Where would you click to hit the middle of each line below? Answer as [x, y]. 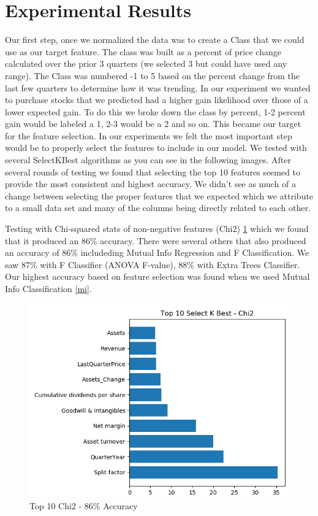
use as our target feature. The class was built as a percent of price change [143, 51]
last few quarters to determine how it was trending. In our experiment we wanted [158, 87]
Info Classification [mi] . [48, 288]
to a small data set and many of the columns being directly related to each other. [158, 208]
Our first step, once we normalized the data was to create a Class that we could [155, 40]
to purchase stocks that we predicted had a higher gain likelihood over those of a [157, 100]
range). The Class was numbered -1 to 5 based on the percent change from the [153, 75]
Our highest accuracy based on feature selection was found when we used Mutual [157, 276]
